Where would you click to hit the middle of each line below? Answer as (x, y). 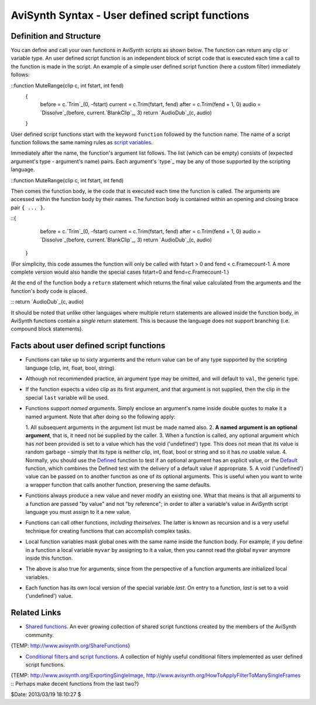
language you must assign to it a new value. (78, 512)
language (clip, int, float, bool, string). (71, 368)
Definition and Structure (56, 36)
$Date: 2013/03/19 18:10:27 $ (46, 694)
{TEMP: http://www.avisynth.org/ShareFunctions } (71, 646)
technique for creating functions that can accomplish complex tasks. (108, 531)
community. (39, 635)
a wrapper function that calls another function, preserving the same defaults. (118, 485)
